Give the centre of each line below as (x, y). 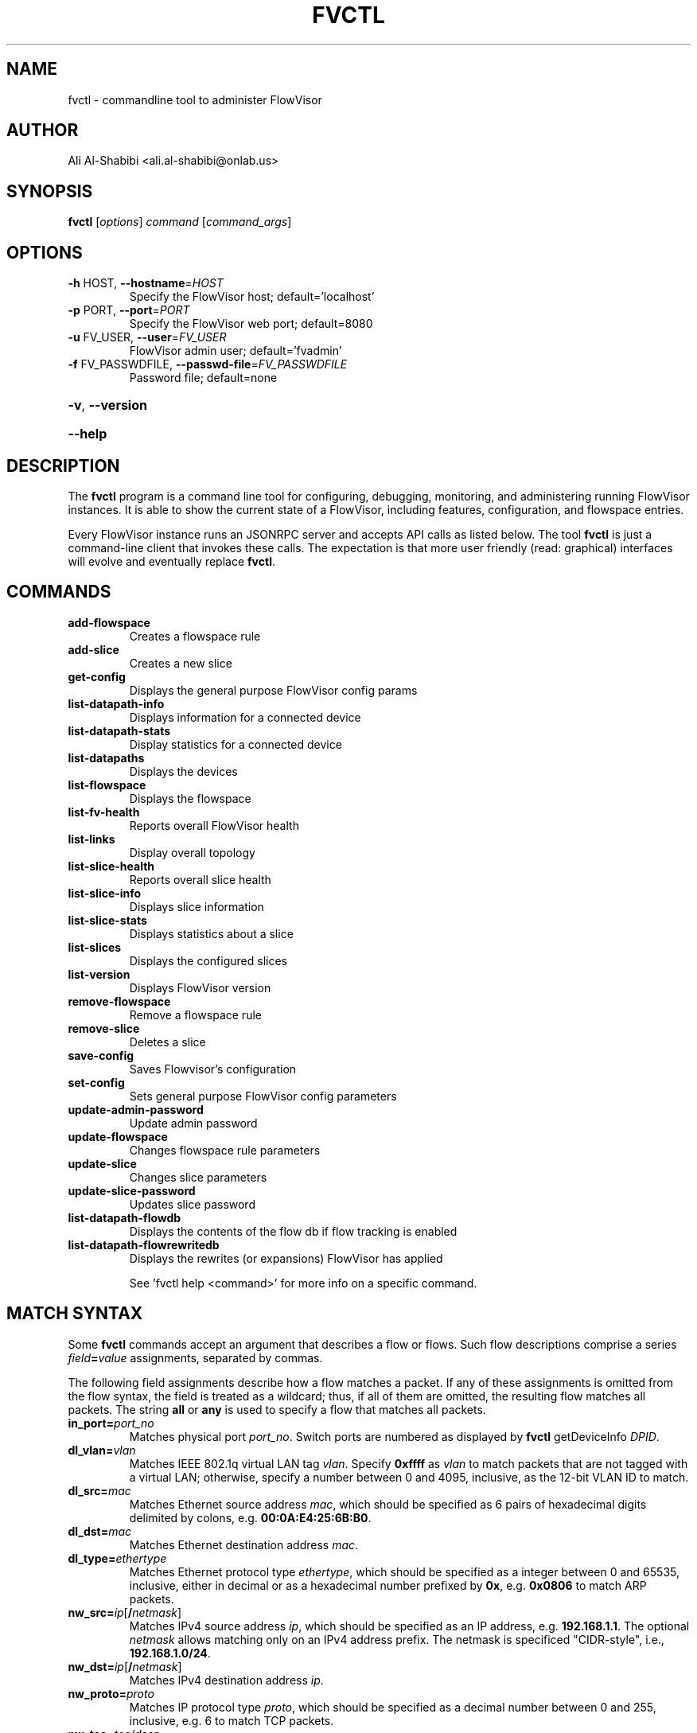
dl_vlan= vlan (102, 1450)
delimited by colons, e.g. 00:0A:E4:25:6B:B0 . (250, 1517)
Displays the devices (183, 771)
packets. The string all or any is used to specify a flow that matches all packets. (277, 1409)
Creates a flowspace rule (195, 636)
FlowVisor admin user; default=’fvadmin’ (236, 351)
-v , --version (107, 405)
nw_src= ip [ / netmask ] (125, 1612)
